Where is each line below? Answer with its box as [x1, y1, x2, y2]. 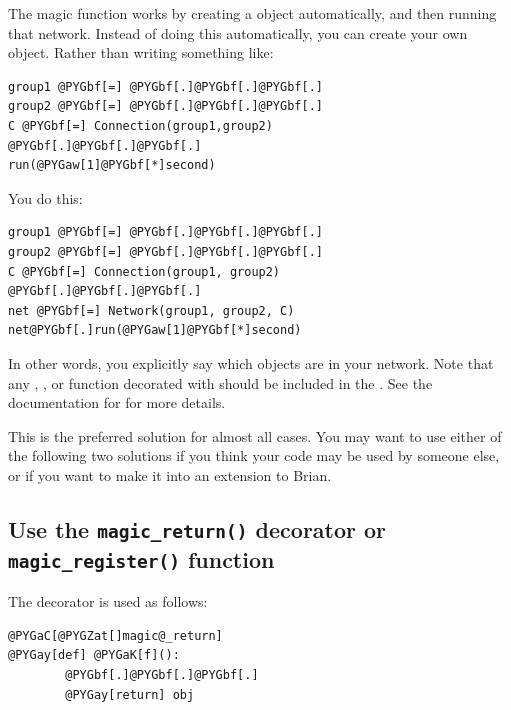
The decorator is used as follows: [8, 591, 208, 612]
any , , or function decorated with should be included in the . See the [8, 372, 433, 393]
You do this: [8, 187, 83, 208]
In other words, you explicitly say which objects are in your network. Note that [8, 352, 494, 373]
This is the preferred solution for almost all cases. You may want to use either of [8, 425, 502, 446]
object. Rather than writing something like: [8, 42, 274, 63]
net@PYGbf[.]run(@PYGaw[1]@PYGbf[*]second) [8, 323, 302, 338]
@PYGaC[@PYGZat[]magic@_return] [8, 628, 223, 643]
